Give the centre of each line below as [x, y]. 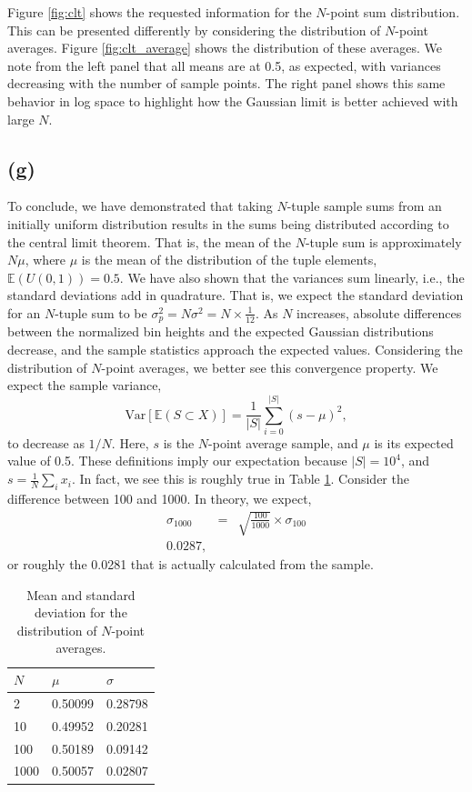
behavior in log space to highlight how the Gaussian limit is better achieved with [233, 100]
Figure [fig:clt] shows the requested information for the [160, 12]
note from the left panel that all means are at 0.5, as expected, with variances [224, 65]
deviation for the [80, 612]
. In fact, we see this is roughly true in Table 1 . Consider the [240, 479]
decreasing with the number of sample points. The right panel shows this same [226, 83]
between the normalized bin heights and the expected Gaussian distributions [221, 331]
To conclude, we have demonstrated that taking [140, 206]
